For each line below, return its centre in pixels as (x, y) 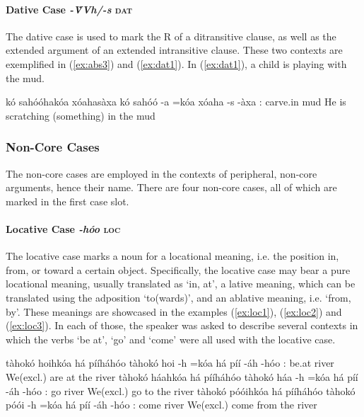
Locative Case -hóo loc (63, 228)
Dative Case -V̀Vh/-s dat (69, 9)
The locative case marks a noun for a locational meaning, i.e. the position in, (172, 256)
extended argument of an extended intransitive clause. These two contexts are (174, 50)
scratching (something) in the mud (81, 115)
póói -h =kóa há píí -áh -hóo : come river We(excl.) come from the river (162, 405)
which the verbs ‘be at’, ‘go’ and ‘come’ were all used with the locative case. (171, 339)
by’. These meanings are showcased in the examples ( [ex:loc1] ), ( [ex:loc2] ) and (174, 311)
